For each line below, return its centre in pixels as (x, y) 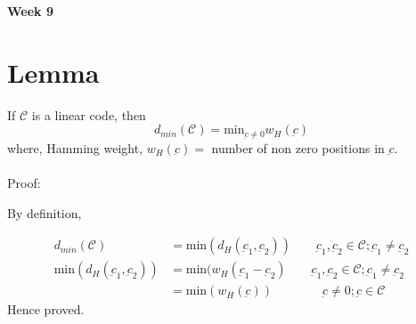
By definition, (45, 212)
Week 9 (30, 11)
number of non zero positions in (298, 147)
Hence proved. (46, 309)
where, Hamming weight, (75, 147)
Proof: (24, 182)
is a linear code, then (89, 114)
